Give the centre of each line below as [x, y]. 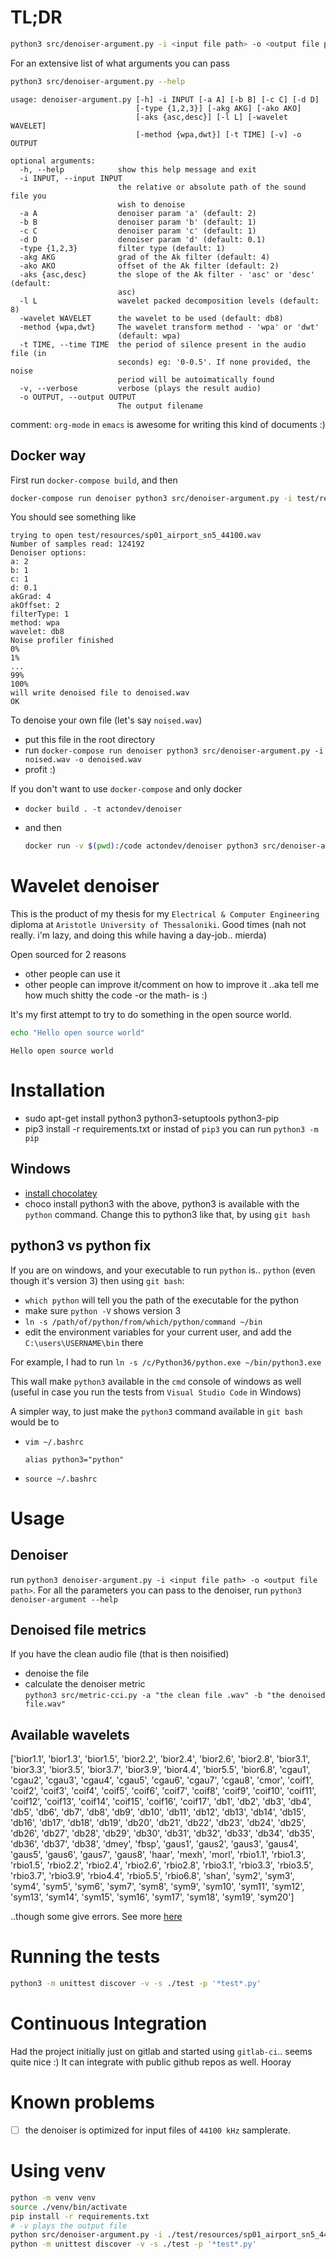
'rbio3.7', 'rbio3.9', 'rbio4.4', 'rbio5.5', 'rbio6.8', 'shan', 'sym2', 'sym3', [152, 1876]
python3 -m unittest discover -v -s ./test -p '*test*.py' [136, 1984]
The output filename [160, 406]
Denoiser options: [48, 553]
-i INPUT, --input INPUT [71, 178]
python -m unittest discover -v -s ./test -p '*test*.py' [133, 2244]
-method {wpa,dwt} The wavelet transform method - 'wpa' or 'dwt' [169, 327]
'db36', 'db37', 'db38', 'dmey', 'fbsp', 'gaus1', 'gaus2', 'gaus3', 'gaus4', [154, 1844]
